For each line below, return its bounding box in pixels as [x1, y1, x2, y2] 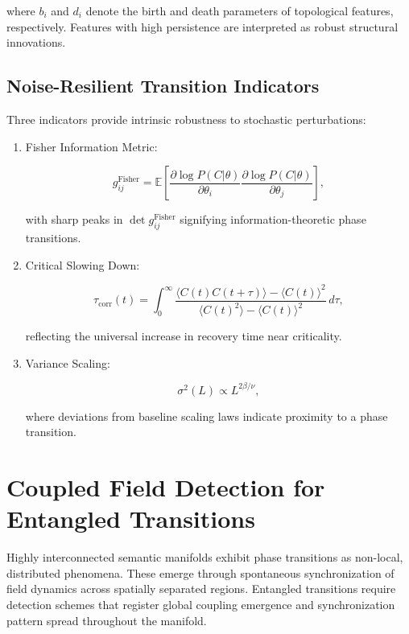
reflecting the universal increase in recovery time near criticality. [25, 327, 342, 344]
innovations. [6, 34, 66, 51]
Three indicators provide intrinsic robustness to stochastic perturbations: [6, 110, 366, 127]
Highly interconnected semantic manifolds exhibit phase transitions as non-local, [6, 549, 403, 566]
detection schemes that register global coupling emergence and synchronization [6, 596, 395, 613]
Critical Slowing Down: [25, 256, 140, 273]
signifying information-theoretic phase [180, 211, 366, 228]
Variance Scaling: [25, 354, 110, 371]
